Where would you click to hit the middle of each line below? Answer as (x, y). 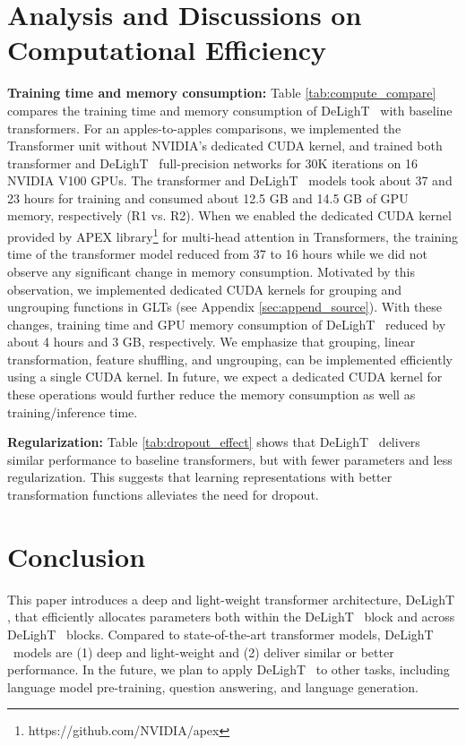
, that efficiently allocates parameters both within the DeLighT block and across (231, 617)
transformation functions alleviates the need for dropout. (163, 495)
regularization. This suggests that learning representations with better (200, 477)
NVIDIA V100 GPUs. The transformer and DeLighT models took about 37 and (230, 180)
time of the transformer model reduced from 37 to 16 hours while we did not (217, 254)
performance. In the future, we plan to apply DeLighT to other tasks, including (229, 669)
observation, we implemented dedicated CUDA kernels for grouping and (204, 289)
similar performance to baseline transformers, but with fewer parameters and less (230, 459)
